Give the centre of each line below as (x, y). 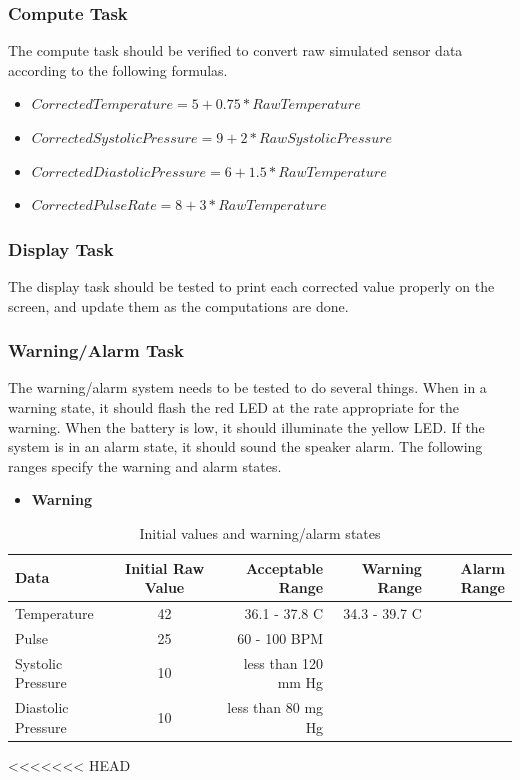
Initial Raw (165, 567)
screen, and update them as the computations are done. (178, 305)
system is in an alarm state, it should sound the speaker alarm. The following (245, 446)
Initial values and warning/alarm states (260, 532)
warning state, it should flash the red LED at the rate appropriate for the (234, 407)
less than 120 (283, 662)
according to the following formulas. (118, 69)
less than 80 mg (275, 707)
